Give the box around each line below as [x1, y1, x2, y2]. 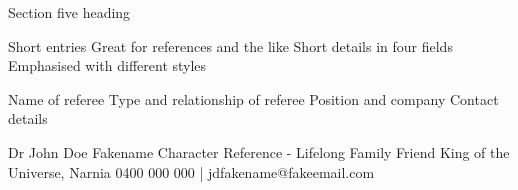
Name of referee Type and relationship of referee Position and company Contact [8, 88, 499, 109]
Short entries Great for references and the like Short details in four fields [8, 35, 453, 56]
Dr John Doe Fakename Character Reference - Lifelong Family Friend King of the [8, 141, 510, 162]
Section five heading [8, 2, 131, 22]
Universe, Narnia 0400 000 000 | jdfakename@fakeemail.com [8, 161, 375, 182]
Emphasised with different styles [8, 55, 207, 76]
